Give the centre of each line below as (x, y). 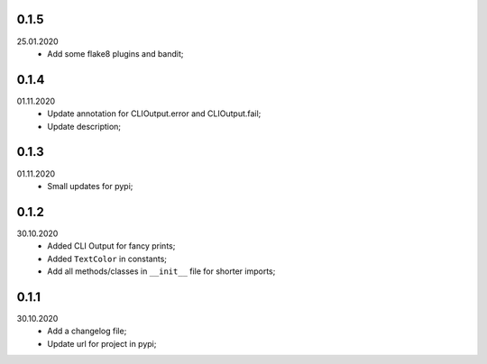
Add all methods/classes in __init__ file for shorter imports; (161, 271)
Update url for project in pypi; (102, 343)
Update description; (84, 126)
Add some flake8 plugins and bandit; (115, 53)
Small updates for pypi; (90, 186)
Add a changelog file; (87, 331)
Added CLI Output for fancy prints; (111, 246)
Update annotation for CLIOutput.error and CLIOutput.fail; (154, 114)
